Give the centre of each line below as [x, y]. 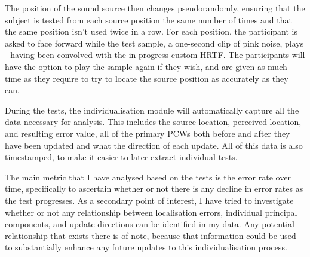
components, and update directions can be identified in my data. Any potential [150, 224]
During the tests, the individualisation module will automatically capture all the [152, 110]
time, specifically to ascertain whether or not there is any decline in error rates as [154, 189]
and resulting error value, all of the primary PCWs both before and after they [148, 133]
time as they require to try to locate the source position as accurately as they [147, 78]
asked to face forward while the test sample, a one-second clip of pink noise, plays [154, 43]
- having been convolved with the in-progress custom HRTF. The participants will [155, 55]
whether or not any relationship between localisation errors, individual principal [151, 212]
